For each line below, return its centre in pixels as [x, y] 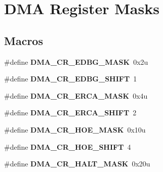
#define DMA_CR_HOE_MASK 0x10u [75, 129]
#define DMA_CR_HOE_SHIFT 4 [68, 146]
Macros [24, 40]
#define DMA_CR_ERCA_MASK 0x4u [76, 95]
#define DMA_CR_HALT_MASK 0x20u [77, 164]
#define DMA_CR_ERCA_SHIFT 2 [70, 113]
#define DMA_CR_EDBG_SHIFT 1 [71, 79]
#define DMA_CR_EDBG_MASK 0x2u [76, 61]
